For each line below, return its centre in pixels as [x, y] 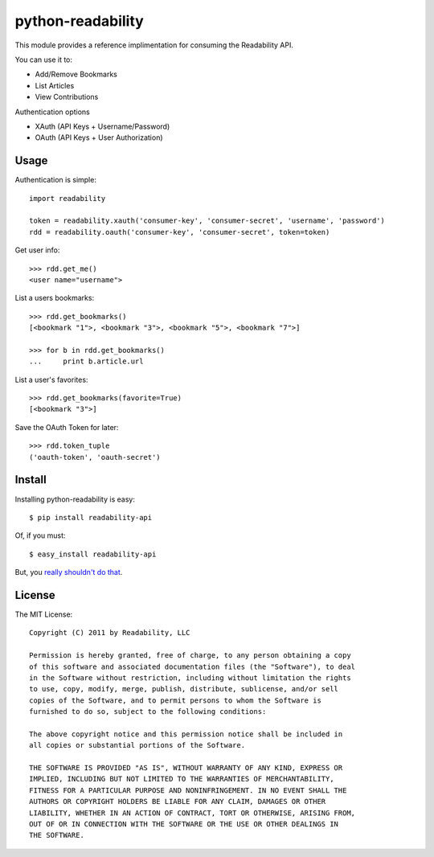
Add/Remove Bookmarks [76, 74]
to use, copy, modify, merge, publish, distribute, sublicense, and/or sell [184, 689]
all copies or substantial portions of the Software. [137, 745]
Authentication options [52, 112]
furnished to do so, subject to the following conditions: [148, 712]
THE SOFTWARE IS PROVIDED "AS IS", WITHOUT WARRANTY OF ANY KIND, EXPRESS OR [186, 768]
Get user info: [37, 250]
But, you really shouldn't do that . [69, 572]
